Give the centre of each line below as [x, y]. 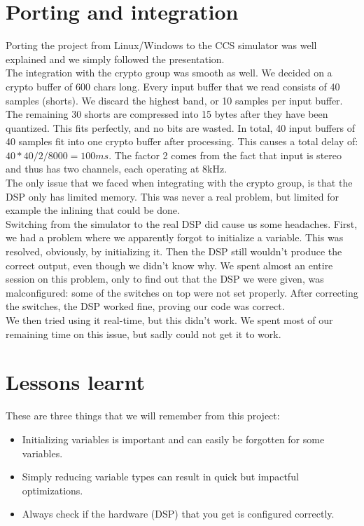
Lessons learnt [76, 382]
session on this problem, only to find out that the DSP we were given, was [165, 279]
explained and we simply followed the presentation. [115, 59]
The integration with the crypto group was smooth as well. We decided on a [169, 73]
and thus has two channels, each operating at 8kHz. [117, 169]
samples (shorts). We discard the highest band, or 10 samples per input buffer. [174, 100]
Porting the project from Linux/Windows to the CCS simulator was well [161, 45]
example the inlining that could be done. [93, 210]
